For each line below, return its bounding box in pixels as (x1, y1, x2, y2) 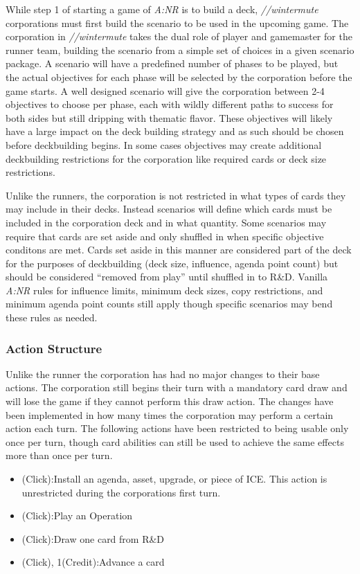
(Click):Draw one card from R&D (21, 531, 165, 546)
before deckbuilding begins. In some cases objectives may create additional (6, 137, 322, 152)
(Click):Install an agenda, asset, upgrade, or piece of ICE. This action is (21, 472, 327, 486)
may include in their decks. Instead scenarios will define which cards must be (6, 201, 332, 216)
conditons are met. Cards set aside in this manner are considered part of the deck (6, 242, 352, 257)
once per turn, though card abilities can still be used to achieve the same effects (6, 434, 344, 449)
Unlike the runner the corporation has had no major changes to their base (6, 366, 320, 381)
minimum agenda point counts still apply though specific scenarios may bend (6, 296, 333, 311)
